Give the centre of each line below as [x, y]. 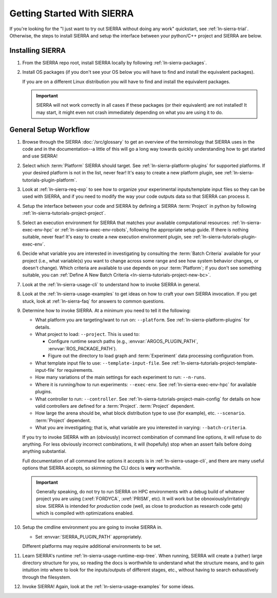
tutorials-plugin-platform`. [50, 180]
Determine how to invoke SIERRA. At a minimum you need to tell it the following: [106, 310]
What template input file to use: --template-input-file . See [103, 363]
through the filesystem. [47, 577]
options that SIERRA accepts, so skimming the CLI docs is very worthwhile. [102, 468]
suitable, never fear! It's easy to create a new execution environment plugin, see [107, 237]
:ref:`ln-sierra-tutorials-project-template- [214, 363]
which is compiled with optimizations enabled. [85, 513]
